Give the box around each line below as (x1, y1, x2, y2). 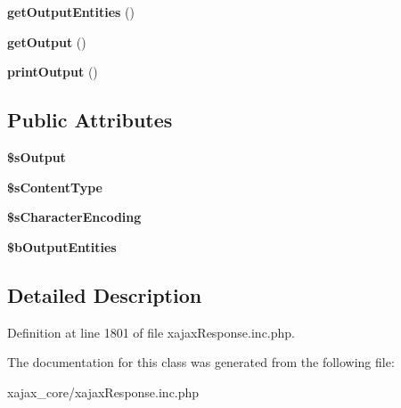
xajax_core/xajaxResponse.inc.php (7, 382, 200, 401)
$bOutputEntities (7, 237, 117, 256)
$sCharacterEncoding (7, 208, 142, 226)
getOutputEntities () (7, 3, 135, 20)
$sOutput (7, 147, 66, 166)
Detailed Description (7, 281, 202, 308)
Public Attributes (7, 106, 173, 134)
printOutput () (7, 62, 98, 81)
